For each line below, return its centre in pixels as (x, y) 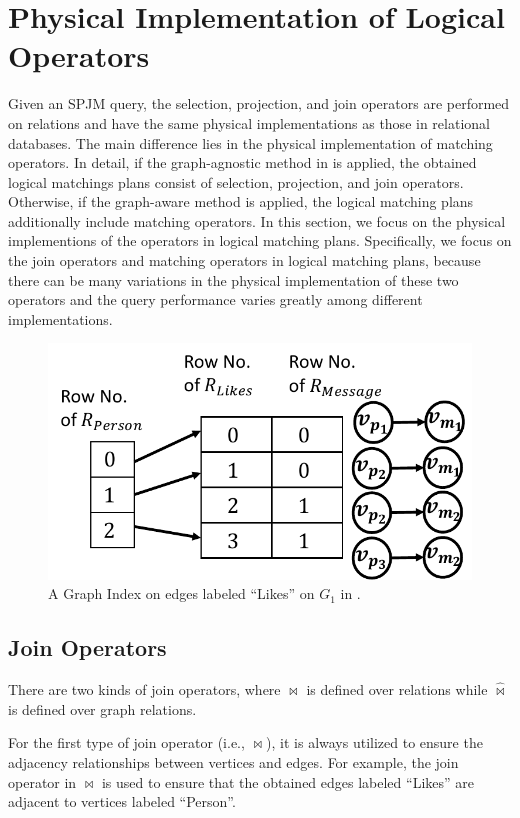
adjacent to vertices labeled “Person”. (122, 801)
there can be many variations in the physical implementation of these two (233, 279)
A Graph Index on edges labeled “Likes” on (181, 593)
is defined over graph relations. (102, 708)
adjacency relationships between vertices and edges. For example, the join (233, 761)
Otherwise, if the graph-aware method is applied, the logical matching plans (241, 201)
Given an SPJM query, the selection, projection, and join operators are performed (259, 103)
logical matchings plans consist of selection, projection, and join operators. (236, 181)
